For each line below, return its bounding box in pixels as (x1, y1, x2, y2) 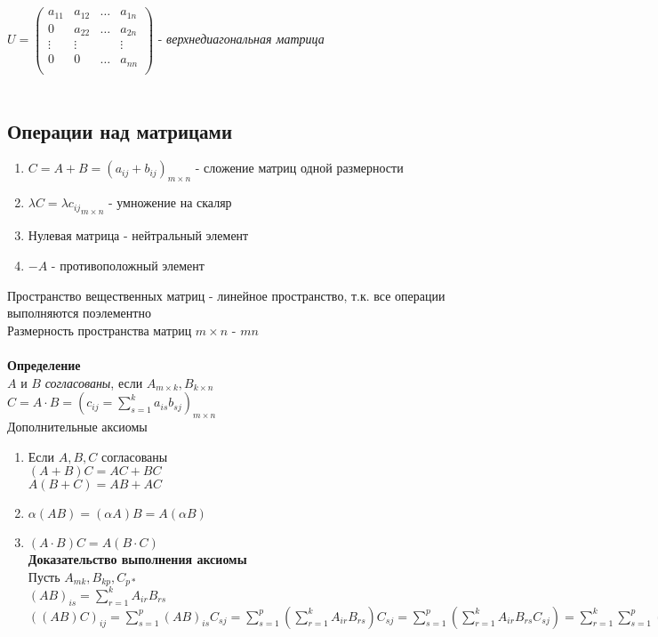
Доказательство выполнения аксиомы (28, 550, 247, 568)
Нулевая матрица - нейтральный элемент (28, 226, 249, 245)
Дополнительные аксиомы (7, 416, 148, 435)
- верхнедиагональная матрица (157, 29, 325, 48)
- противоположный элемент (51, 256, 205, 275)
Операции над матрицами (7, 117, 233, 144)
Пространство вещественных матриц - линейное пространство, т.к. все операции (7, 286, 445, 304)
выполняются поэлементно (7, 303, 151, 322)
